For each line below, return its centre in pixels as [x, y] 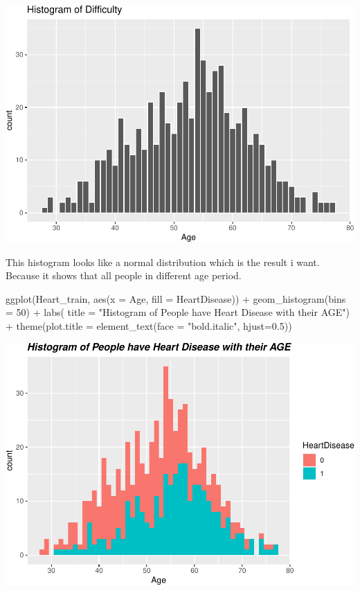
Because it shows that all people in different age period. [124, 275]
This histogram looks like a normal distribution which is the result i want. [163, 262]
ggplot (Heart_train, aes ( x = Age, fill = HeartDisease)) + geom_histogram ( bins [176, 298]
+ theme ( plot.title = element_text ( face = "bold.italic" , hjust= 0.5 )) [149, 326]
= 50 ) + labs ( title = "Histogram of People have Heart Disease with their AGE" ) [178, 312]
